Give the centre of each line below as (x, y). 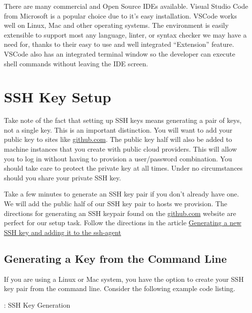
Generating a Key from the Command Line (115, 258)
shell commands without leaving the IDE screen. (76, 63)
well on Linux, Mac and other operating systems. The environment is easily (116, 25)
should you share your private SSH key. (63, 177)
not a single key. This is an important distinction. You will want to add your (118, 129)
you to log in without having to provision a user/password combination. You (118, 158)
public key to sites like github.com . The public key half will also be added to (118, 139)
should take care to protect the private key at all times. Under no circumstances (123, 168)
